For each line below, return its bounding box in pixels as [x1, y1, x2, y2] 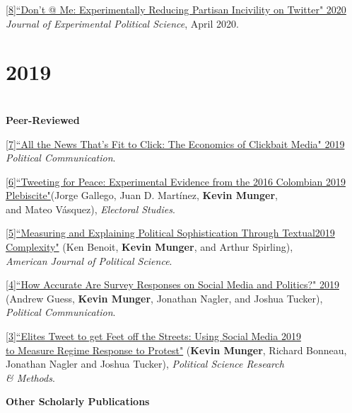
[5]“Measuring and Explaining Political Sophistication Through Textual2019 [6, 225, 335, 240]
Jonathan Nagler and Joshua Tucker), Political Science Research [6, 356, 284, 371]
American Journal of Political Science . [6, 253, 172, 268]
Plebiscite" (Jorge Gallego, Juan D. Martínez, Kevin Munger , [6, 188, 278, 203]
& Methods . [6, 370, 55, 385]
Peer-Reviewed [6, 112, 80, 127]
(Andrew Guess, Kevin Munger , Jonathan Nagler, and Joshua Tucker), [6, 290, 323, 305]
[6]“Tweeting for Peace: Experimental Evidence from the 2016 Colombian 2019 [6, 174, 346, 188]
